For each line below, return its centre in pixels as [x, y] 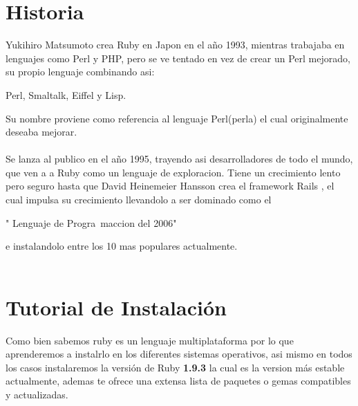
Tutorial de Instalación [116, 307]
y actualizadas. [37, 394]
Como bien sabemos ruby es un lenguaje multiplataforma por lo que [150, 340]
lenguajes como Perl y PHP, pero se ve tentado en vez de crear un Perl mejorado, [178, 58]
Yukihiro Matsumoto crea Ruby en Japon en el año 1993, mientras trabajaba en [175, 45]
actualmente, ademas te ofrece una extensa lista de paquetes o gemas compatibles [178, 381]
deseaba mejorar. [41, 132]
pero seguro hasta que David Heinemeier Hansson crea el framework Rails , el [170, 186]
